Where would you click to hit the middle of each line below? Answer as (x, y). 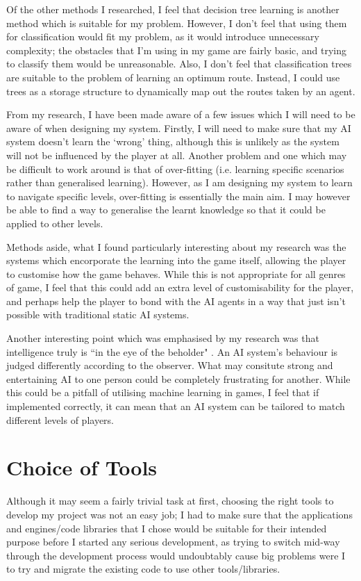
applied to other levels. (55, 223)
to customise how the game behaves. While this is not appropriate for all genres (176, 273)
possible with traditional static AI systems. (98, 314)
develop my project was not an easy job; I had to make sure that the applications (179, 514)
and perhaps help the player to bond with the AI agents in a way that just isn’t (176, 301)
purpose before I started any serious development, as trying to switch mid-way (173, 542)
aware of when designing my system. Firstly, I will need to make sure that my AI (179, 128)
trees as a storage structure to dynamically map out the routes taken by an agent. (181, 91)
